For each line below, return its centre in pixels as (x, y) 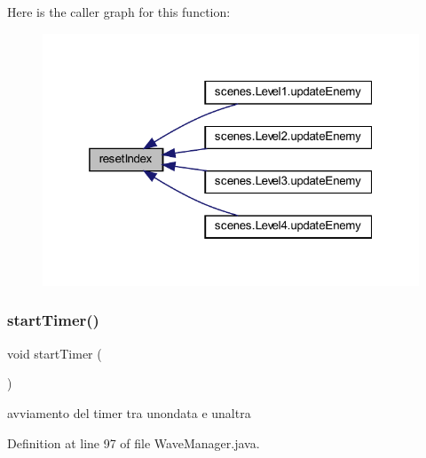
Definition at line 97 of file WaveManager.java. (134, 442)
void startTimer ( (55, 353)
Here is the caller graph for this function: (119, 12)
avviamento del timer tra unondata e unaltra (129, 412)
